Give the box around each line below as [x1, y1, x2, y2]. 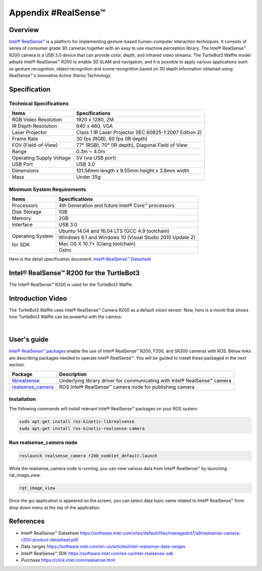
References [9, 517, 45, 525]
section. [9, 362, 25, 368]
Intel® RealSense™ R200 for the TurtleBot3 [9, 269, 140, 277]
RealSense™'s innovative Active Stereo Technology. [9, 73, 112, 79]
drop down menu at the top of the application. [9, 504, 101, 510]
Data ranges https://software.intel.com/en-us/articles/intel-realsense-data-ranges [21, 544, 185, 550]
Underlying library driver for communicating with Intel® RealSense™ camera [59, 377, 231, 384]
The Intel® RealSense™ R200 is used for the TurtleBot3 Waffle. [9, 282, 133, 287]
